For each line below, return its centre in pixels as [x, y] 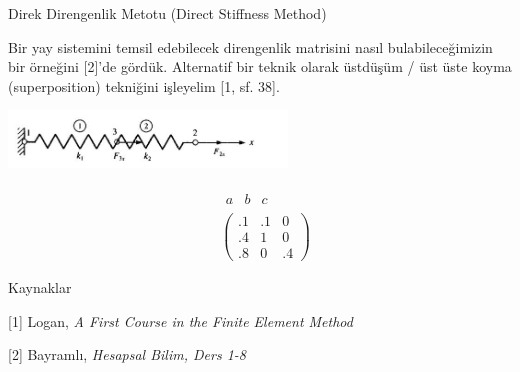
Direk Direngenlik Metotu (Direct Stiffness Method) [167, 13]
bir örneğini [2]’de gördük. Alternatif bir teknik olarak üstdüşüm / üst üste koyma [260, 66]
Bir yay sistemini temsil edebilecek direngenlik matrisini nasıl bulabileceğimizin [250, 46]
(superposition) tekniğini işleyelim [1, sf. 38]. [144, 85]
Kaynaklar [40, 287]
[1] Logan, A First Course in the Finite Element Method [180, 320]
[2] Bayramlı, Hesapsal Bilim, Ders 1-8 [127, 354]
